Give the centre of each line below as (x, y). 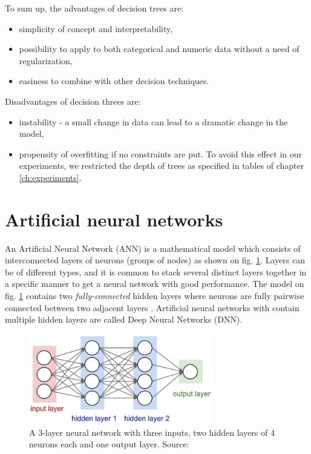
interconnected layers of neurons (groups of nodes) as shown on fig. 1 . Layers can (155, 260)
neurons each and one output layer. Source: (109, 444)
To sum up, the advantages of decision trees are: (94, 8)
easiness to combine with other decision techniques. (114, 81)
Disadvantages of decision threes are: (73, 101)
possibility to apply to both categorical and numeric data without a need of (159, 49)
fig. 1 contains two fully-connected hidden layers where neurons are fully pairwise (155, 296)
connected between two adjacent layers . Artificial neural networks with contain (152, 307)
